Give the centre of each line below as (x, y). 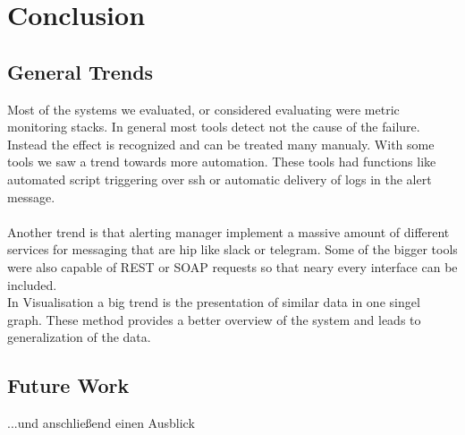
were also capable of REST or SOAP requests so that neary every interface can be (232, 266)
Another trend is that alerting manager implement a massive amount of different (228, 231)
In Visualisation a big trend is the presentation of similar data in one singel (214, 302)
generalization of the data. (79, 337)
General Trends (80, 71)
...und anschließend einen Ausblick (101, 423)
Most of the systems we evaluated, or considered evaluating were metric (203, 109)
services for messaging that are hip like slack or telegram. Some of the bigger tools (232, 249)
